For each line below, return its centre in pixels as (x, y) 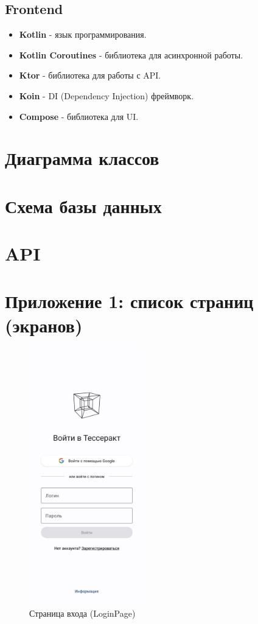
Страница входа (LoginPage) (82, 613)
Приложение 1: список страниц (129, 301)
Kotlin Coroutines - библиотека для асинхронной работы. (131, 54)
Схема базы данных (83, 205)
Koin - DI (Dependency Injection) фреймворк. (106, 95)
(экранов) (44, 325)
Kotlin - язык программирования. (83, 34)
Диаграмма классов (82, 158)
